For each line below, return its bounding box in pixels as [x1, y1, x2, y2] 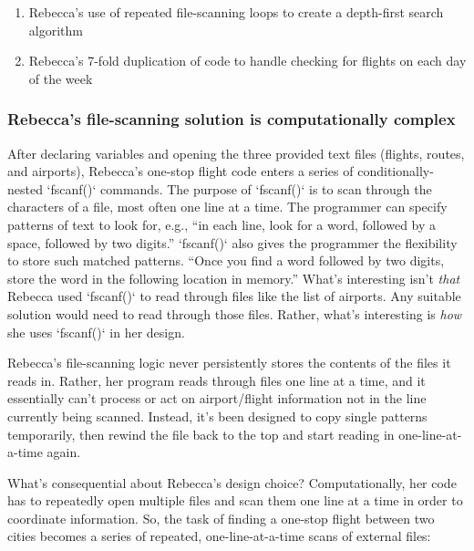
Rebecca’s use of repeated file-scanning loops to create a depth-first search [28, 3, 444, 21]
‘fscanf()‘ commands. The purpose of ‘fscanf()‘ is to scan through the [46, 179, 432, 198]
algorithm [28, 20, 83, 39]
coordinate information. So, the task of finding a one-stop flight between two [7, 508, 435, 527]
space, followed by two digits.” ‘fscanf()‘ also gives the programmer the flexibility [7, 233, 458, 252]
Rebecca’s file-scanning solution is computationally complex [7, 108, 456, 130]
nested [7, 179, 43, 198]
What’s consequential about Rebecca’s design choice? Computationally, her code [7, 473, 457, 492]
